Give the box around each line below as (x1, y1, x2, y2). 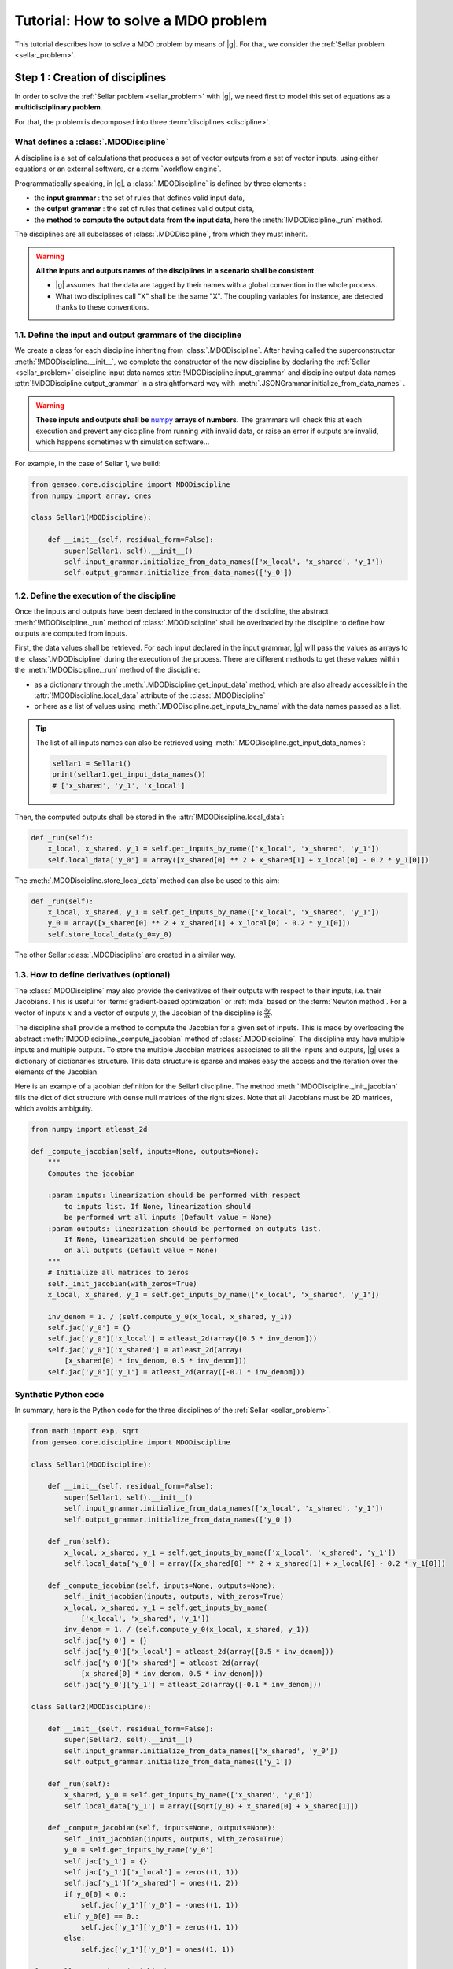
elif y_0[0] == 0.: (64, 1912, 139, 1921)
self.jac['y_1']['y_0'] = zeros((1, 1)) (80, 1923, 239, 1931)
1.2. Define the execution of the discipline (14, 590, 176, 601)
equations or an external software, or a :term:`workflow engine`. (14, 164, 222, 173)
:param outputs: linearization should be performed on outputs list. (47, 1224, 322, 1233)
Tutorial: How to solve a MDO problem (14, 12, 267, 29)
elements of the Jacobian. (14, 1067, 100, 1077)
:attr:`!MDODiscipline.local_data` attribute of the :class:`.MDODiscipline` (34, 690, 266, 700)
